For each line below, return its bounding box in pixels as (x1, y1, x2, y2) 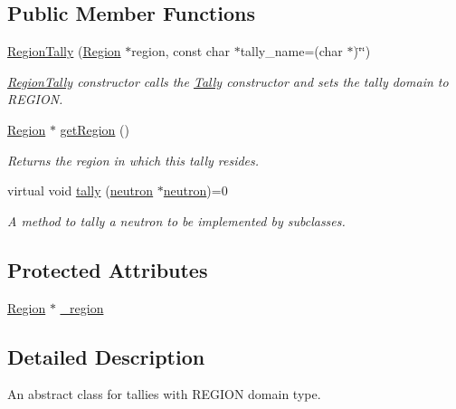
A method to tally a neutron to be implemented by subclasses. (7, 211, 346, 230)
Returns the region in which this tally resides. (7, 150, 260, 169)
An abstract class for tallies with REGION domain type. (7, 385, 321, 404)
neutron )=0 (163, 181, 228, 200)
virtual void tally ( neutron (7, 181, 154, 200)
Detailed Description (7, 342, 205, 370)
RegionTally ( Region (7, 42, 121, 61)
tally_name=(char (240, 42, 343, 61)
